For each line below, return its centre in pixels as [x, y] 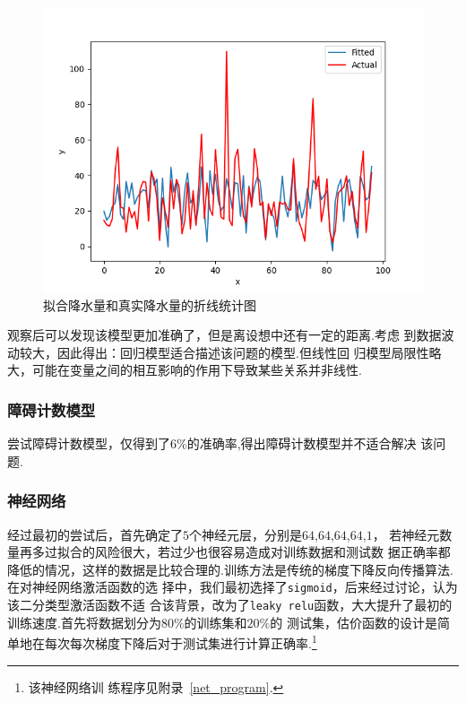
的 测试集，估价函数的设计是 [354, 622]
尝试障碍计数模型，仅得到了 [89, 443]
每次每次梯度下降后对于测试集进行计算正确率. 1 [181, 642]
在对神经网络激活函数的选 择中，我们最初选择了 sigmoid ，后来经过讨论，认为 [233, 587]
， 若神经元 [406, 534]
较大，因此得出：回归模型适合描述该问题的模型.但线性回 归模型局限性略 [230, 352]
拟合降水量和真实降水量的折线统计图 [150, 304]
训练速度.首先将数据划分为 [84, 622]
